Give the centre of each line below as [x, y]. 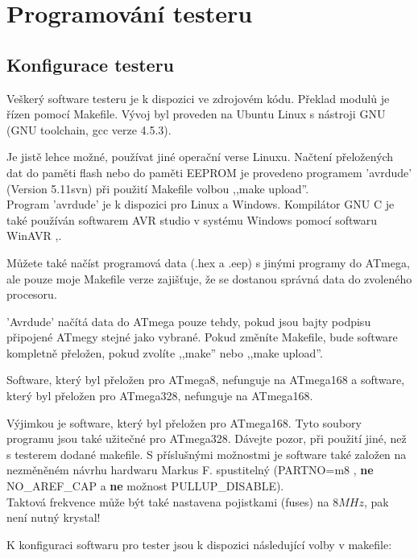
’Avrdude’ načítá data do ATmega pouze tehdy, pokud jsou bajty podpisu [189, 321]
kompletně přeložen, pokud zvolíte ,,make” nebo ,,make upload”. [165, 352]
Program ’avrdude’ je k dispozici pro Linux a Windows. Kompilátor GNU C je [201, 204]
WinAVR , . [34, 236]
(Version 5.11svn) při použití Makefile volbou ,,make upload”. [158, 188]
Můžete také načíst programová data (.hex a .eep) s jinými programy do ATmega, [208, 262]
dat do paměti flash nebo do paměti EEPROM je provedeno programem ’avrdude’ [209, 172]
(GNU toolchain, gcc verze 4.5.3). [89, 129]
